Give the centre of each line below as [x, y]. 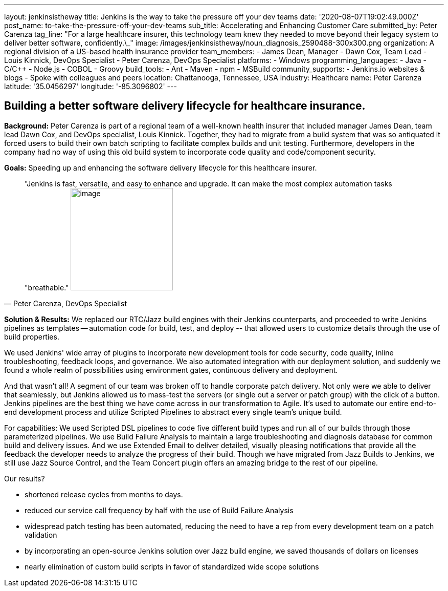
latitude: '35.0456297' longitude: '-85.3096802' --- [91, 86]
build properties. [32, 336]
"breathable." [47, 287]
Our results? [25, 478]
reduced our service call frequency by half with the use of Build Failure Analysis [159, 510]
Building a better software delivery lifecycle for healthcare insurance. [185, 106]
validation [41, 535]
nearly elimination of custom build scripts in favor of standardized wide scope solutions [172, 566]
